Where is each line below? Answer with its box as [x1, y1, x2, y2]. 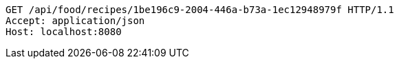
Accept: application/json [6, 15, 145, 26]
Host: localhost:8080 [6, 26, 122, 37]
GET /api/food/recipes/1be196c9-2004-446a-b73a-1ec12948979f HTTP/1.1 [6, 4, 394, 15]
